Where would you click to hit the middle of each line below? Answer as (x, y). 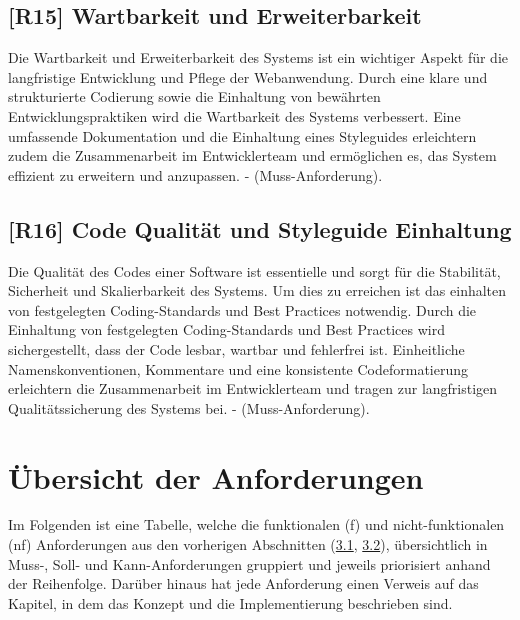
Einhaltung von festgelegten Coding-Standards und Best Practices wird (226, 329)
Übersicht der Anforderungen (216, 476)
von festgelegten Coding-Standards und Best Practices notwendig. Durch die (242, 309)
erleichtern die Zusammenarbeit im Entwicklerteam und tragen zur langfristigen (253, 388)
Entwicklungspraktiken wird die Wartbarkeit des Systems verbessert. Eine (234, 115)
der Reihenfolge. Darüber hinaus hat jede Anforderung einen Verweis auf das (243, 583)
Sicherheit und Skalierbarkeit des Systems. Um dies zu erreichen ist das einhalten (257, 290)
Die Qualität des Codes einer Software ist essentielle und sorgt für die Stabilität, (254, 270)
